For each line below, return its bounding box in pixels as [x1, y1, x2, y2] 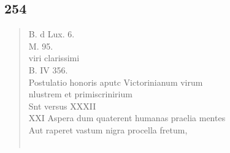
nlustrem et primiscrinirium [28, 88, 132, 100]
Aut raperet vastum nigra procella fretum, [28, 123, 188, 136]
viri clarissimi [28, 51, 80, 64]
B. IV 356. [28, 63, 68, 76]
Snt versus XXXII [28, 99, 96, 112]
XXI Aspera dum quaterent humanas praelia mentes [28, 111, 226, 124]
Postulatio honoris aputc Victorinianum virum [28, 75, 203, 88]
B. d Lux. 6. [28, 28, 75, 40]
